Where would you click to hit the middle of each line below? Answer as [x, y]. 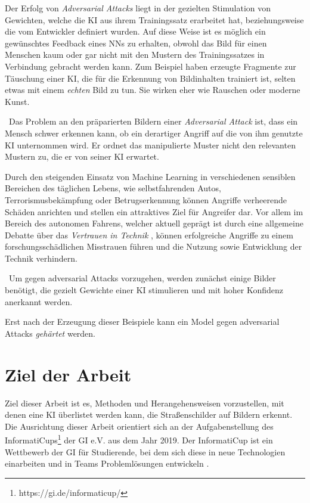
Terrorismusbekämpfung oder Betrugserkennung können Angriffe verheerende [146, 199]
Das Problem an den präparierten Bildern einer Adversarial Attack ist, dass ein [153, 121]
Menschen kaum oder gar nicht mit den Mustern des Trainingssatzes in [135, 55]
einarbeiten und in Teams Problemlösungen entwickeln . [107, 463]
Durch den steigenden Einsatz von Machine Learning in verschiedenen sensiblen [150, 176]
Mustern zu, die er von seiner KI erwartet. [82, 156]
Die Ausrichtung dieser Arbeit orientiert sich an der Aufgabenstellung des [139, 426]
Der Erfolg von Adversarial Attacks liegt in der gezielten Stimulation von [138, 8]
